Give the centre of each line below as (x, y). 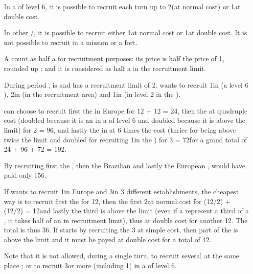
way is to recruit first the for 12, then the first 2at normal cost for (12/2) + (117, 201)
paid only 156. (25, 175)
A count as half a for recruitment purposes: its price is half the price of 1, (114, 58)
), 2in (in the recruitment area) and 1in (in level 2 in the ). (92, 94)
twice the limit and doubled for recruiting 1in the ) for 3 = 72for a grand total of (126, 139)
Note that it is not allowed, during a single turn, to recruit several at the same (122, 256)
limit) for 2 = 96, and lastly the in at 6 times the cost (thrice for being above (120, 129)
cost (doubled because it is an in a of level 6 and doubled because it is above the (125, 120)
